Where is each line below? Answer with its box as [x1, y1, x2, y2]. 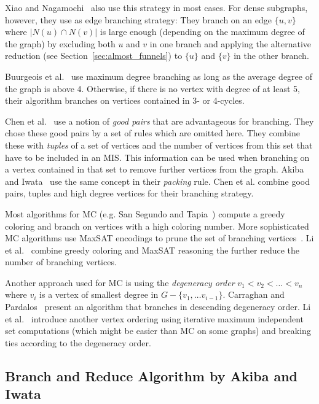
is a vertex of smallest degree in [39, 288, 159, 301]
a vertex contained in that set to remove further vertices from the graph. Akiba [5, 163, 304, 176]
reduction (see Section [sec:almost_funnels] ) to [5, 49, 183, 62]
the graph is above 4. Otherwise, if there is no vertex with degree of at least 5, [5, 82, 300, 95]
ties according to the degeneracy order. [5, 336, 151, 349]
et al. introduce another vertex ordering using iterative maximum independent [5, 312, 304, 325]
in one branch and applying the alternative [149, 37, 312, 50]
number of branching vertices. [5, 255, 117, 268]
